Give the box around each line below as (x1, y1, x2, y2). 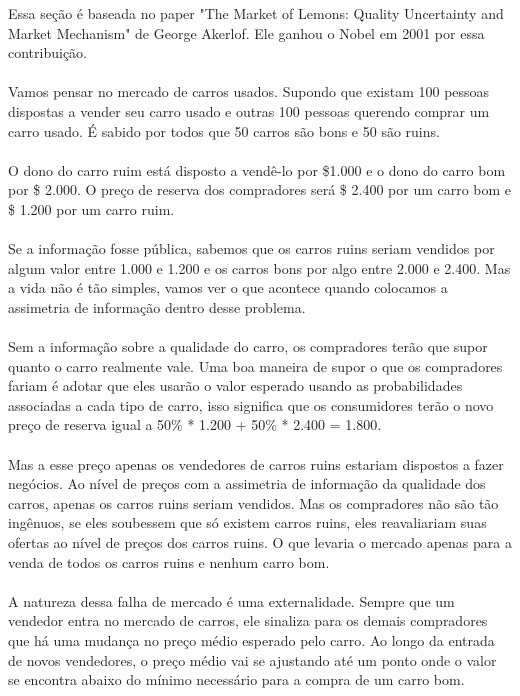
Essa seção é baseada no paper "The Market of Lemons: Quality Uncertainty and (8, 3, 504, 23)
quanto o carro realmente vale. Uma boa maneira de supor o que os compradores (8, 355, 503, 376)
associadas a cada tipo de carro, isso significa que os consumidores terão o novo (8, 394, 494, 415)
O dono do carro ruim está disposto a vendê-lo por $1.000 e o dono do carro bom (8, 159, 506, 180)
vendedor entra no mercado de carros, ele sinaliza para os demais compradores (8, 610, 488, 631)
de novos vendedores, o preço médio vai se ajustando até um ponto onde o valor (8, 649, 497, 670)
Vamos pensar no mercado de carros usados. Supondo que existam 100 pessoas (8, 81, 490, 102)
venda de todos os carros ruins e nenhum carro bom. (8, 551, 330, 572)
